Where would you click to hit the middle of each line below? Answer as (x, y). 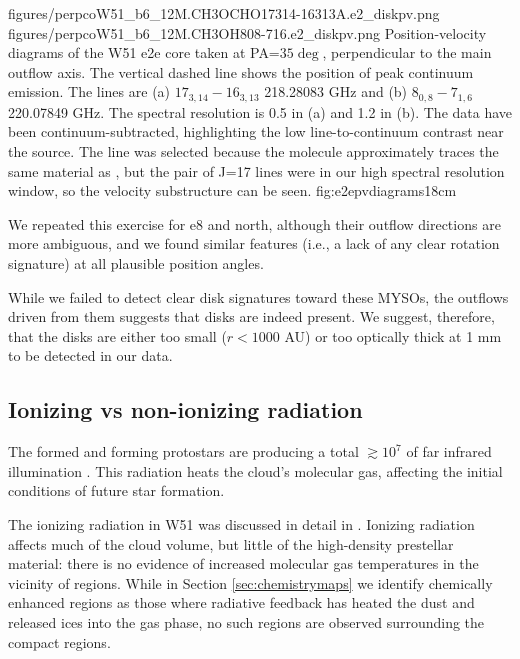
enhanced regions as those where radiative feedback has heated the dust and (241, 602)
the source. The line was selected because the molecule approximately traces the (253, 151)
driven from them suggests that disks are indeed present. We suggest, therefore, (251, 316)
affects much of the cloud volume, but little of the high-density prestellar (231, 543)
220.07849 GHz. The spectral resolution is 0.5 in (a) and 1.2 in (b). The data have (260, 111)
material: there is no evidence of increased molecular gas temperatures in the (243, 563)
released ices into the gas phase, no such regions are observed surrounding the (246, 621)
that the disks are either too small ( (117, 335)
